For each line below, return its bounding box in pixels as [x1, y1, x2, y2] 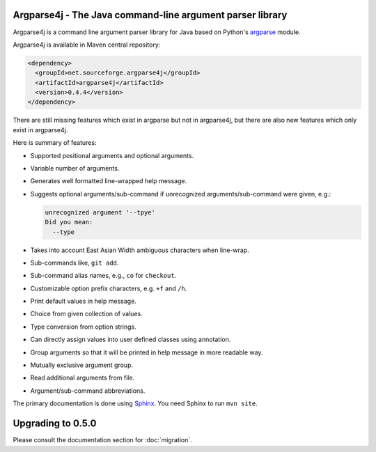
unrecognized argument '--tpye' [45, 208, 156, 216]
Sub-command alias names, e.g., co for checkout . [30, 272, 177, 280]
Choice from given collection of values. [30, 310, 143, 318]
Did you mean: [45, 218, 93, 226]
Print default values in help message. [30, 297, 137, 306]
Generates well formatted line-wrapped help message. [30, 177, 187, 185]
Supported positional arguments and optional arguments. [30, 151, 194, 159]
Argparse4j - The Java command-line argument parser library [13, 9, 288, 21]
